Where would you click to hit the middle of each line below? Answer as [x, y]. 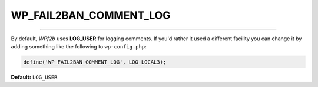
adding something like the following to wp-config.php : [79, 46]
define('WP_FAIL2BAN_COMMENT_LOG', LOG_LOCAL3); [95, 62]
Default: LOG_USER [34, 77]
